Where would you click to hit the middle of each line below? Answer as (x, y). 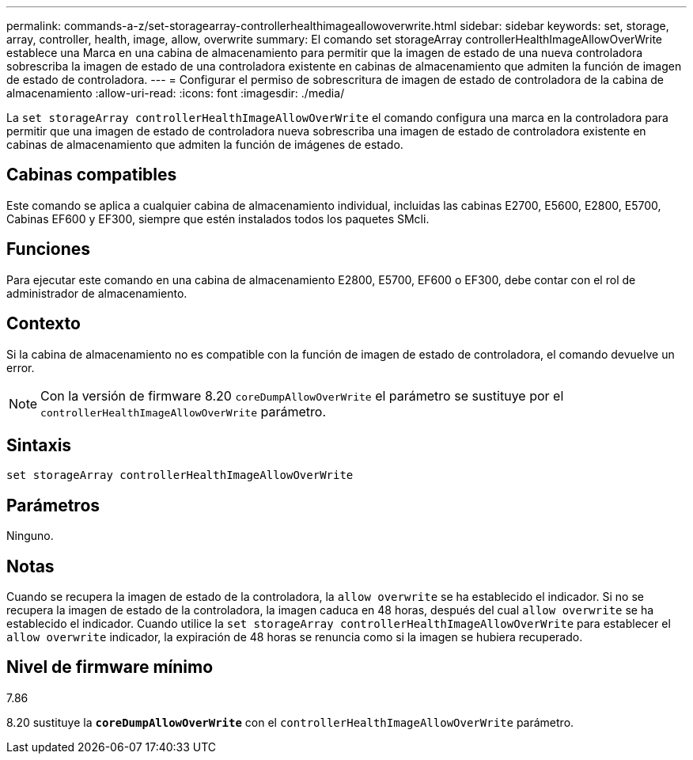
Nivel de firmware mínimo (110, 667)
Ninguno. (30, 536)
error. (21, 367)
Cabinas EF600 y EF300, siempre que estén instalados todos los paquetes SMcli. (218, 218)
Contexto (44, 324)
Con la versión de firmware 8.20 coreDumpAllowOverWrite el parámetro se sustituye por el (302, 395)
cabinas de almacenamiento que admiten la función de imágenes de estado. (205, 144)
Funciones (49, 249)
